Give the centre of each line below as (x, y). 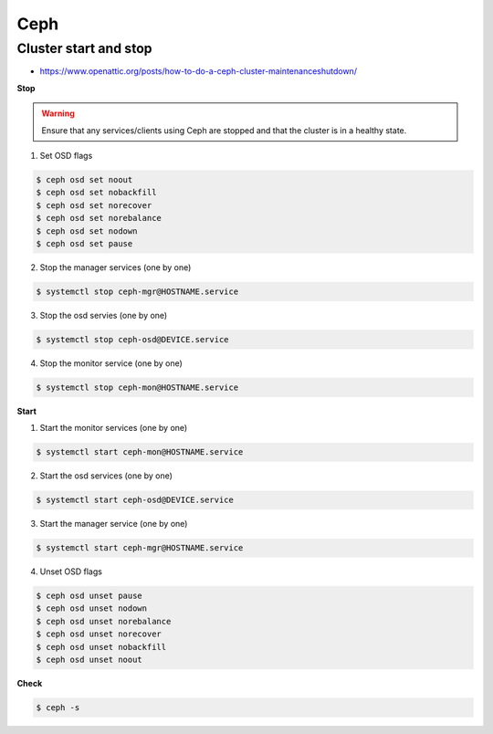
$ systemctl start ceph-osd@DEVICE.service (135, 500)
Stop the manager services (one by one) (115, 267)
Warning (58, 113)
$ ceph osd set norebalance (99, 218)
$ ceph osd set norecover (94, 205)
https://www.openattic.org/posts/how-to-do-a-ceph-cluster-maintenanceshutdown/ (199, 71)
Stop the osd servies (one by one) (104, 315)
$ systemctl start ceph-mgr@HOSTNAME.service (140, 548)
